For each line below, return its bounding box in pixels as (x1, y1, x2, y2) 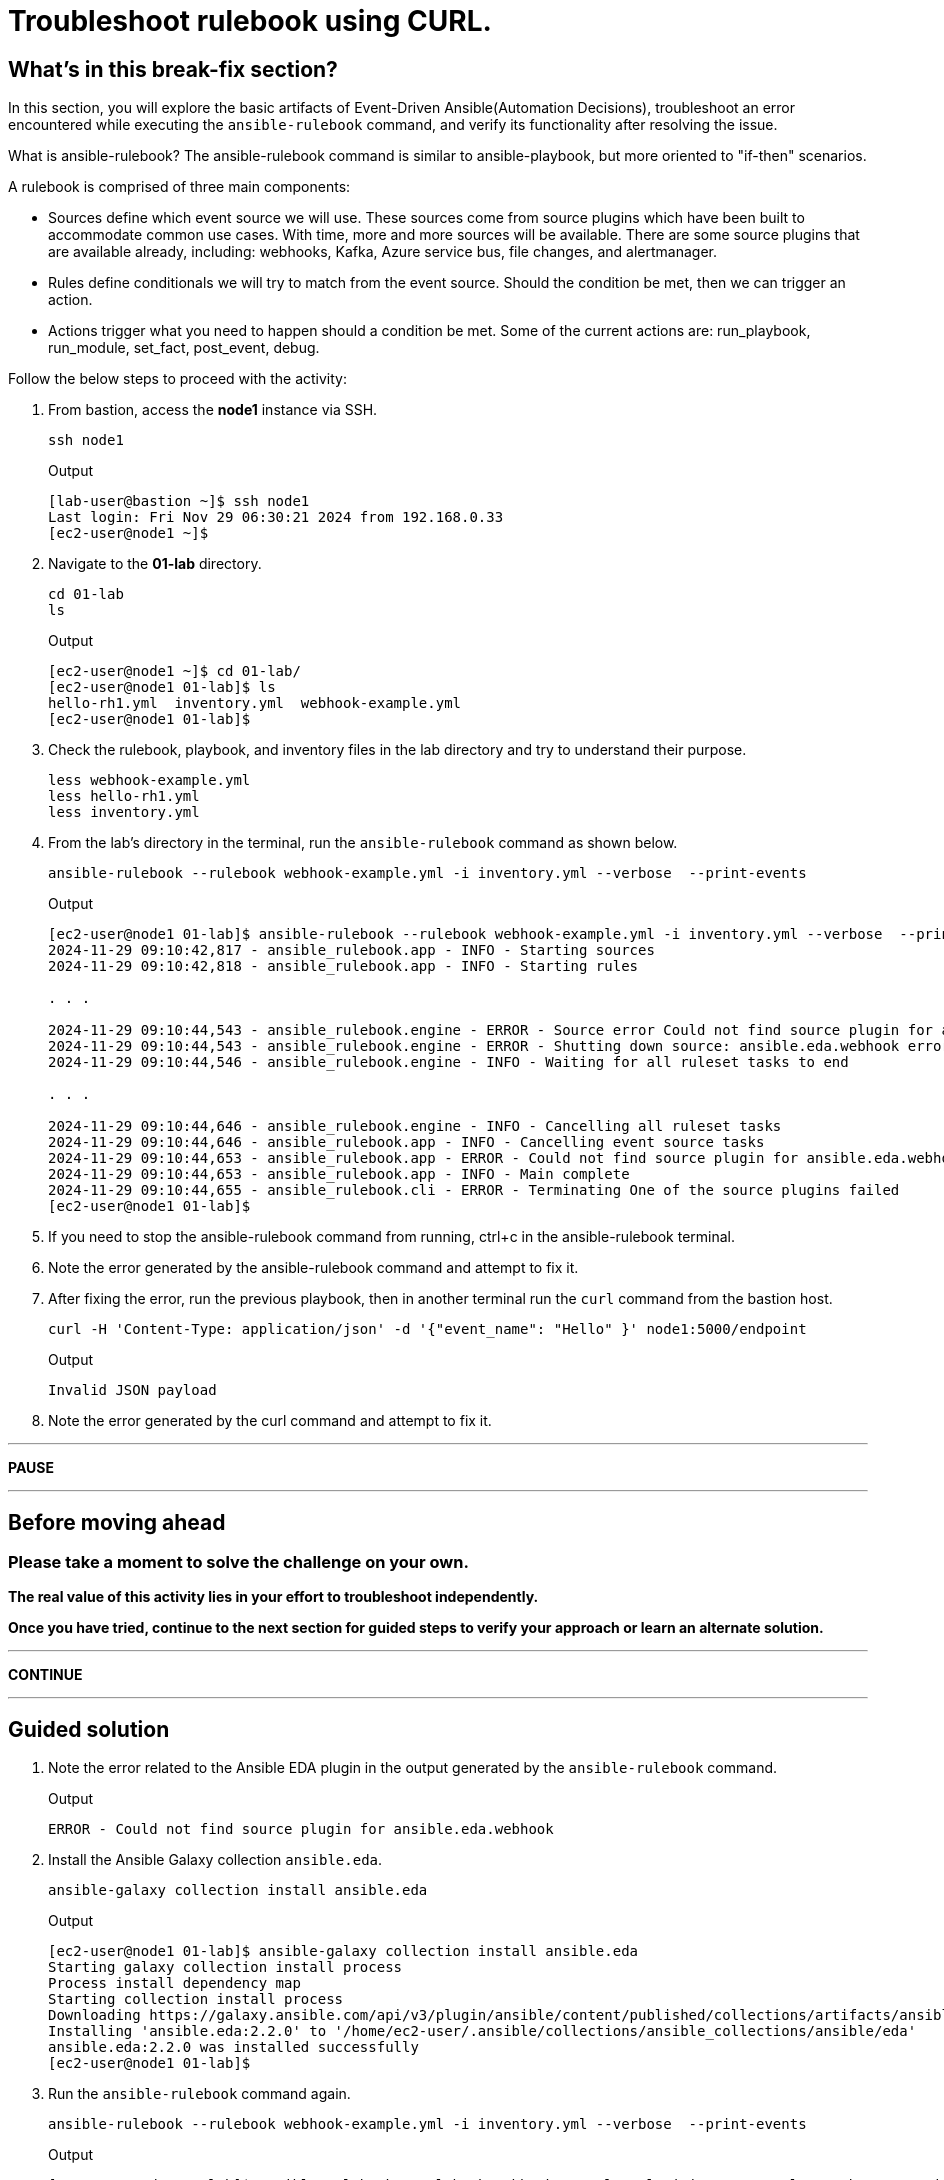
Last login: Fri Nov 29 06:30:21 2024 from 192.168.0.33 (48, 509, 504, 526)
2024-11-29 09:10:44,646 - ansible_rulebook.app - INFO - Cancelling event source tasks (48, 1134, 765, 1151)
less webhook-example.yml (48, 772, 251, 789)
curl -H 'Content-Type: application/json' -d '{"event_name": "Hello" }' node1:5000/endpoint (48, 1321, 807, 1338)
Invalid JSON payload (48, 1382, 217, 1399)
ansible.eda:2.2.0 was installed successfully (48, 2039, 419, 2056)
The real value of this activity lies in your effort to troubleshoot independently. (8, 1588, 539, 1606)
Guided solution (8, 1716, 170, 1742)
